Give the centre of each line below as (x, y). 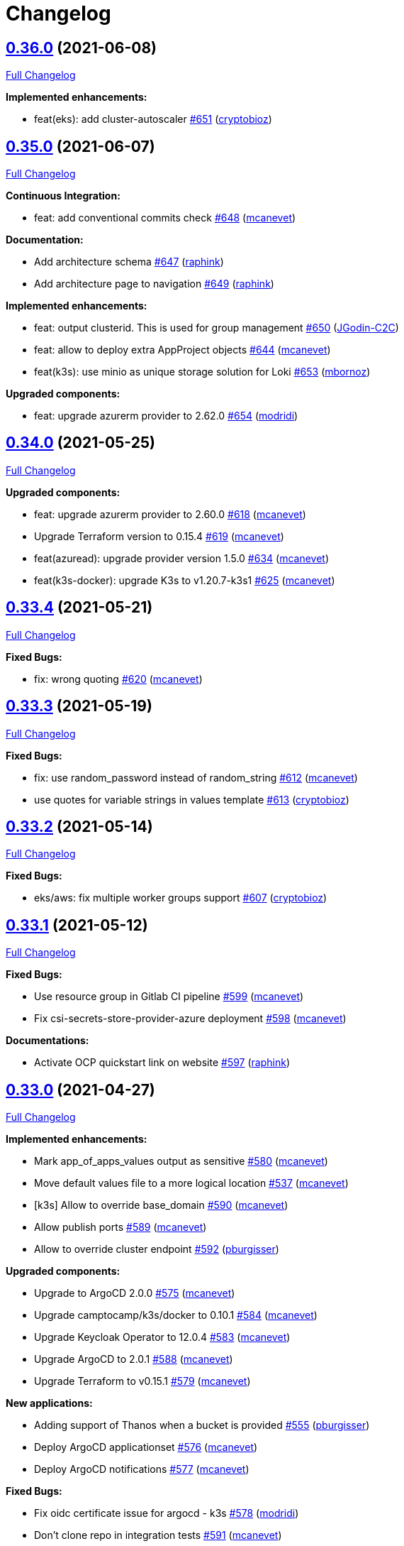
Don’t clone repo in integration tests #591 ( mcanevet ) (158, 1535)
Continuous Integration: (63, 196)
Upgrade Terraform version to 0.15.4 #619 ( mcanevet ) (159, 536)
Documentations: (47, 1041)
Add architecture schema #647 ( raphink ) (129, 262)
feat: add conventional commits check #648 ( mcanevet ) (165, 218)
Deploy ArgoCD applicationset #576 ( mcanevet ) (146, 1447)
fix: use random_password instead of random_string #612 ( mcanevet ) (196, 777)
